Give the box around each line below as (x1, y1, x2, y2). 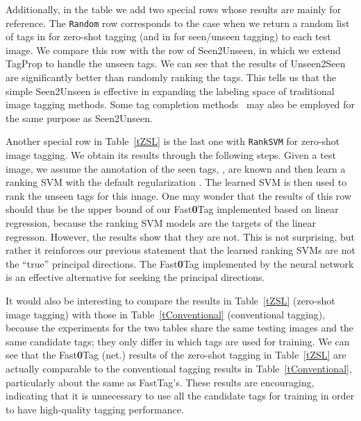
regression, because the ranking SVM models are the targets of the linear (6, 216, 317, 230)
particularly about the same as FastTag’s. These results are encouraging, (6, 375, 314, 389)
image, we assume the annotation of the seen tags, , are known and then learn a (6, 161, 346, 175)
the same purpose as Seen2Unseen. (6, 110, 153, 125)
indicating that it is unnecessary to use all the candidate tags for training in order (6, 388, 355, 403)
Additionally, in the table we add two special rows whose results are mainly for (6, 2, 342, 16)
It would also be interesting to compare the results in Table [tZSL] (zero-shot (6, 293, 335, 307)
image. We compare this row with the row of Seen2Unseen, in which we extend (6, 42, 341, 57)
